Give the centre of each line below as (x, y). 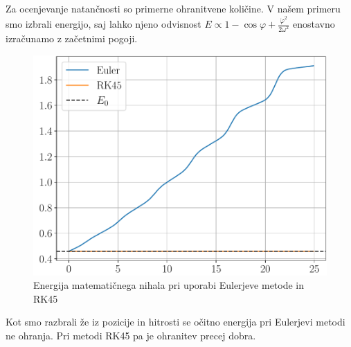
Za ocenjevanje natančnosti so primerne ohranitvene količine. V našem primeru (173, 8)
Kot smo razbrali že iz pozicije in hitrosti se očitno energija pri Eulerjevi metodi (175, 322)
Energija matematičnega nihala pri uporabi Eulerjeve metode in (169, 285)
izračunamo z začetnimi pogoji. (72, 38)
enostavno (314, 24)
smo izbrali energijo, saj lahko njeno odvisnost (103, 24)
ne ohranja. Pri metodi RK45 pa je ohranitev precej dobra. (131, 335)
